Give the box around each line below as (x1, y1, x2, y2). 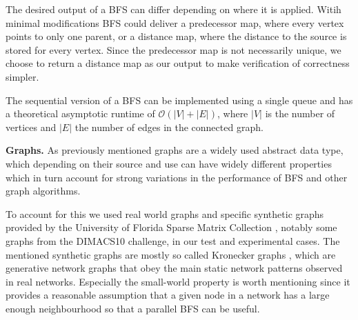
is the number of (265, 106, 335, 121)
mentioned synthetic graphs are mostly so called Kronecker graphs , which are (6, 247, 336, 261)
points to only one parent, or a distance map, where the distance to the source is (6, 29, 347, 43)
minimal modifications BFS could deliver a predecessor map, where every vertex (6, 15, 344, 30)
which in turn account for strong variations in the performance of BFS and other (6, 170, 348, 184)
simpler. (6, 69, 39, 83)
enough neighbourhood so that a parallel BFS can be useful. (6, 301, 260, 315)
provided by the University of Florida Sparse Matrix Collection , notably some (6, 220, 337, 234)
